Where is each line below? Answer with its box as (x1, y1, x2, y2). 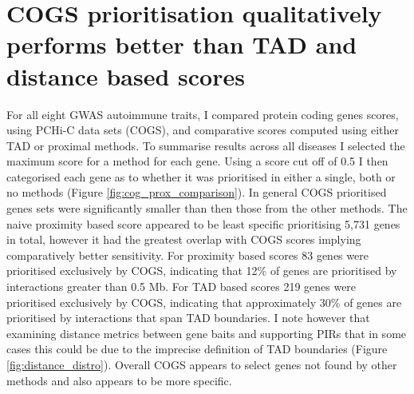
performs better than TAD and (6, 28, 357, 61)
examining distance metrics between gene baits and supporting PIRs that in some (6, 324, 407, 341)
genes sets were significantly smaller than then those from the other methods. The (6, 200, 408, 217)
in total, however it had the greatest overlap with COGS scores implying (6, 231, 361, 248)
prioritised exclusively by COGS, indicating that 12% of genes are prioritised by (6, 262, 397, 279)
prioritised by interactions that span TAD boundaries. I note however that (6, 309, 370, 326)
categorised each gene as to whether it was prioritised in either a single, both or (6, 168, 396, 185)
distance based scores (6, 59, 245, 92)
